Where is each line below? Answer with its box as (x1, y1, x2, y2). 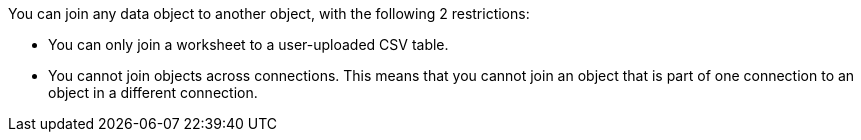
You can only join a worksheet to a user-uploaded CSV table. (48, 36, 449, 53)
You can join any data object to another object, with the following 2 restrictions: (8, 5, 530, 22)
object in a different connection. (48, 84, 258, 101)
